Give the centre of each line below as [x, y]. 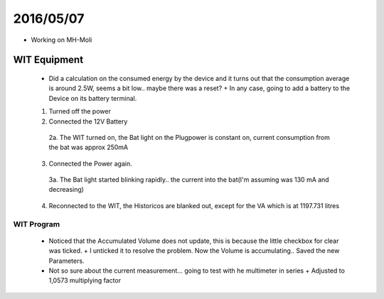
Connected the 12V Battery [88, 121]
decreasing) [66, 190]
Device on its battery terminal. [93, 98]
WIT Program [37, 224]
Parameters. [66, 261]
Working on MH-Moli [62, 40]
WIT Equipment [48, 60]
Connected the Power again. [90, 163]
